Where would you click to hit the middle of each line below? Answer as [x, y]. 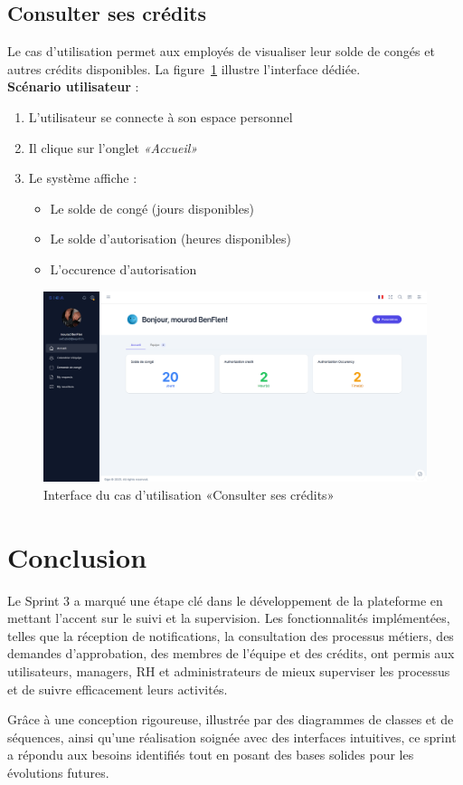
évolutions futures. [58, 772]
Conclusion [77, 556]
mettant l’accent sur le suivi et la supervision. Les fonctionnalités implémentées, [229, 618]
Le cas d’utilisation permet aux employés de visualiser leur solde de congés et [221, 51]
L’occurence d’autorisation [123, 268]
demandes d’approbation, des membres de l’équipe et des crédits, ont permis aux [231, 653]
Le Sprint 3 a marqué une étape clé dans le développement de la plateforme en [225, 600]
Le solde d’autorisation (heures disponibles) [170, 239]
